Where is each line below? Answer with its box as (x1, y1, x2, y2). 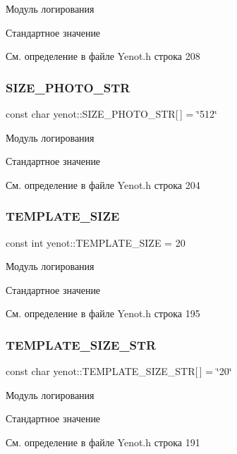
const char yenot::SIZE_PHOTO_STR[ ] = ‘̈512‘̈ (6, 106, 217, 121)
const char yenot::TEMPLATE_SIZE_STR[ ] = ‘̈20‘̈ (6, 364, 232, 379)
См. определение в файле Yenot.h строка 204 (6, 177, 200, 192)
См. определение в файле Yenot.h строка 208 (6, 49, 200, 63)
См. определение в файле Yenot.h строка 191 (6, 434, 200, 449)
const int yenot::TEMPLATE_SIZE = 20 (6, 235, 186, 250)
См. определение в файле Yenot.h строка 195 (6, 306, 200, 321)
